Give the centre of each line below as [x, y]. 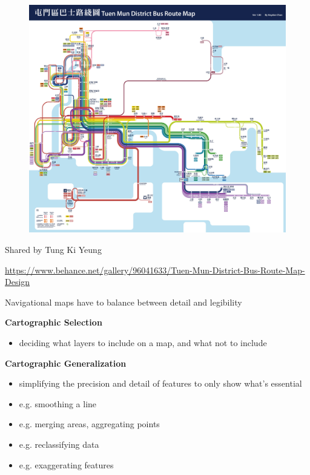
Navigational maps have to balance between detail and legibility [124, 302]
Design [18, 282]
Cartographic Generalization [66, 363]
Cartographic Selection [54, 322]
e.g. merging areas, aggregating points [89, 424]
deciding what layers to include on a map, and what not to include [143, 342]
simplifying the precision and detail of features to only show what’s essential [160, 383]
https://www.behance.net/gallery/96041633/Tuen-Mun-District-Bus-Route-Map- [155, 270]
